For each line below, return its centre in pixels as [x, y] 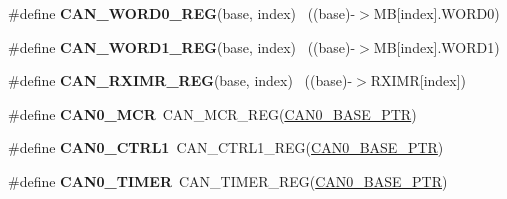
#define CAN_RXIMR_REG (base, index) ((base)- [180, 80]
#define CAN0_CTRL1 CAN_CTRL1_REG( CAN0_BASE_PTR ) [226, 147]
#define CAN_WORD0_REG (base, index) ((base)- [182, 13]
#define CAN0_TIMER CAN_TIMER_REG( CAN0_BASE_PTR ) [228, 180]
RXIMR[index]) [418, 80]
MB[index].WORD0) [436, 13]
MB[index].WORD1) [436, 46]
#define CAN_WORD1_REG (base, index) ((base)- [182, 46]
